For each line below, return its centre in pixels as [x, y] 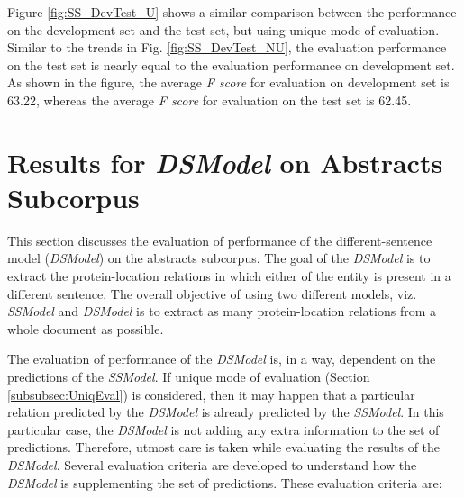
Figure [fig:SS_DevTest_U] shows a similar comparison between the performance [232, 12]
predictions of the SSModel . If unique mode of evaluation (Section [189, 377]
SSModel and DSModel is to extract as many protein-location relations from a [222, 311]
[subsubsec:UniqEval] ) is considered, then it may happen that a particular [211, 394]
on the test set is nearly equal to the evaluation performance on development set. [231, 64]
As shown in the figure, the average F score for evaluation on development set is [228, 82]
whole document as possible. [86, 328]
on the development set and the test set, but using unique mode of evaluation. [223, 29]
